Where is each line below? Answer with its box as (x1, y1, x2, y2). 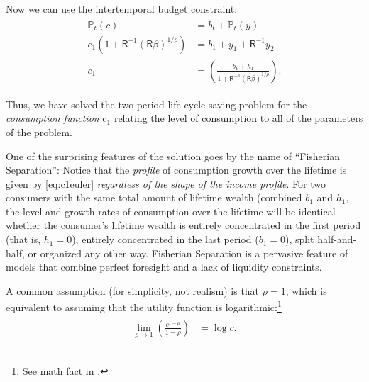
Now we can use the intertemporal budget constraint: (6, 1, 238, 16)
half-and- (317, 232, 357, 247)
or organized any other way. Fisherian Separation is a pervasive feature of (28, 245, 348, 260)
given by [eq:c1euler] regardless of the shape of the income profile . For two (6, 176, 326, 191)
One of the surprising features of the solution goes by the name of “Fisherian (6, 148, 340, 163)
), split (285, 232, 314, 247)
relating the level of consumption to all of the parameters (114, 111, 363, 125)
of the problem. (6, 124, 72, 139)
